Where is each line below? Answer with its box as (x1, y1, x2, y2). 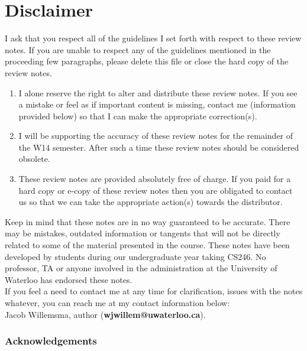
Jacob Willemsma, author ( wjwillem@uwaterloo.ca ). (5, 308, 206, 320)
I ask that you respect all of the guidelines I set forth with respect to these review (5, 32, 302, 44)
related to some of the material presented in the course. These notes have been (5, 239, 290, 251)
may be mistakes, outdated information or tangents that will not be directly (5, 227, 280, 239)
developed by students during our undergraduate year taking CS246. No (5, 250, 266, 262)
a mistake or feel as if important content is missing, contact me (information (18, 98, 296, 110)
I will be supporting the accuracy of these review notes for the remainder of (18, 129, 293, 142)
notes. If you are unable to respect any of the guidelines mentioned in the (5, 43, 271, 56)
